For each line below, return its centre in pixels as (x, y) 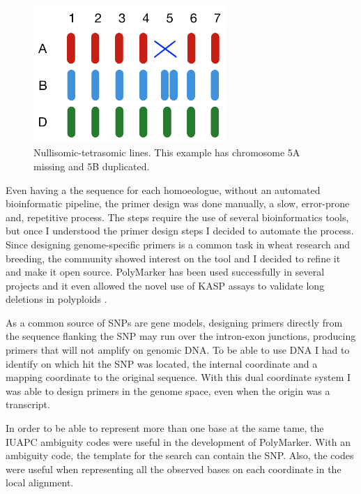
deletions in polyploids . (56, 299)
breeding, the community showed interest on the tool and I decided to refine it (173, 258)
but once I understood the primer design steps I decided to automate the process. (180, 231)
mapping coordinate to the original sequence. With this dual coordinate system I (178, 377)
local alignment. (40, 482)
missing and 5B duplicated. (92, 166)
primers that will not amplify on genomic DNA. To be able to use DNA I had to (178, 350)
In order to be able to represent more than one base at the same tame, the (165, 428)
